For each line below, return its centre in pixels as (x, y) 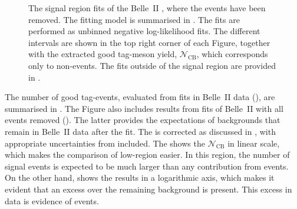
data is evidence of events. (52, 200)
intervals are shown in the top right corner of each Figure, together (149, 42)
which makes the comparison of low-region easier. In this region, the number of (147, 155)
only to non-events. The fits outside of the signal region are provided (152, 65)
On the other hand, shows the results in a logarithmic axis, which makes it (140, 178)
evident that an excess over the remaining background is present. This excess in (148, 189)
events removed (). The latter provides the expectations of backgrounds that (143, 120)
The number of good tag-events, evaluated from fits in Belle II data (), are (140, 97)
